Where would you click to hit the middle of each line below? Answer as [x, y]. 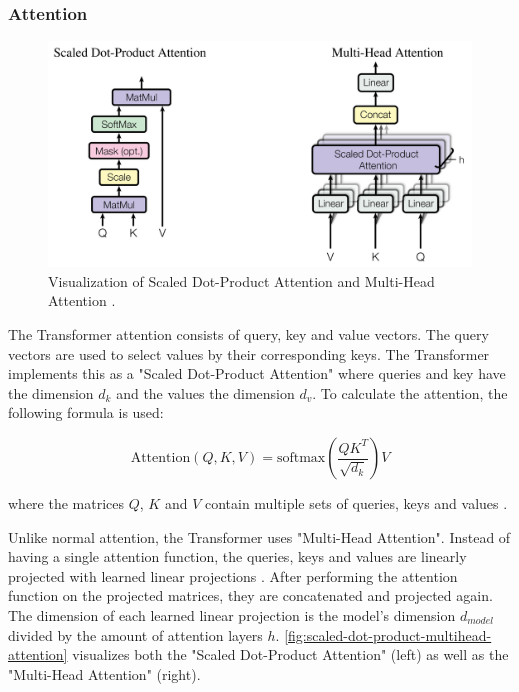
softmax [301, 458]
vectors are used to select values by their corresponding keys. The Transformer [249, 353]
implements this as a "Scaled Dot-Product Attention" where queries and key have [257, 373]
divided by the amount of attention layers [135, 634]
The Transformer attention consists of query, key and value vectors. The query [248, 334]
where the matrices [66, 503]
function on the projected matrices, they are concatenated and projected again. [250, 595]
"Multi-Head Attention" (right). [104, 673]
